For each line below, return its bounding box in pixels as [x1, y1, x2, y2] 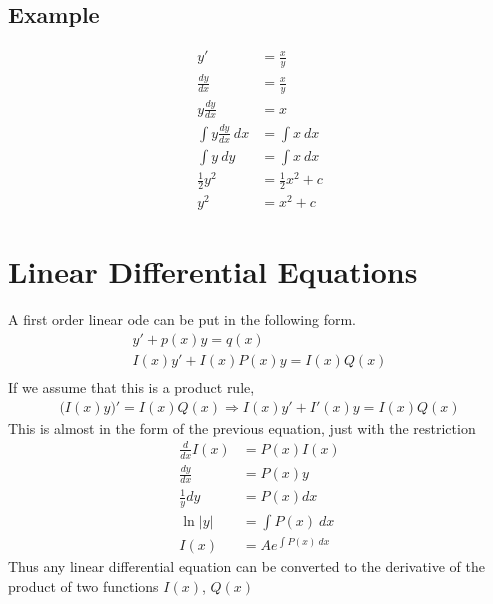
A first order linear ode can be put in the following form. [8, 309, 356, 330]
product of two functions [8, 575, 159, 596]
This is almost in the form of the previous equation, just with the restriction [8, 417, 476, 438]
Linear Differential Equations [8, 251, 418, 292]
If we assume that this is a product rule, [8, 377, 255, 398]
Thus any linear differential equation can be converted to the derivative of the [8, 556, 486, 577]
